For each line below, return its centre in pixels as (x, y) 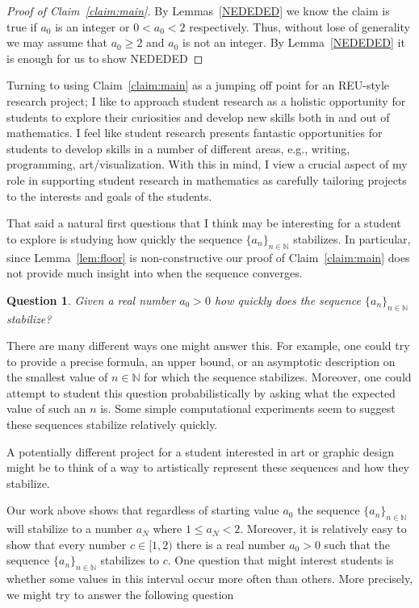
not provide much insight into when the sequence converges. (155, 273)
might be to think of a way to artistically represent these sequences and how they (208, 467)
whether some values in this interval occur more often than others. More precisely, (210, 579)
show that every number (67, 544)
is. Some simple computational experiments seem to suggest (248, 408)
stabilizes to (130, 560)
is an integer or (92, 26)
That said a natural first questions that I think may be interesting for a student (204, 223)
